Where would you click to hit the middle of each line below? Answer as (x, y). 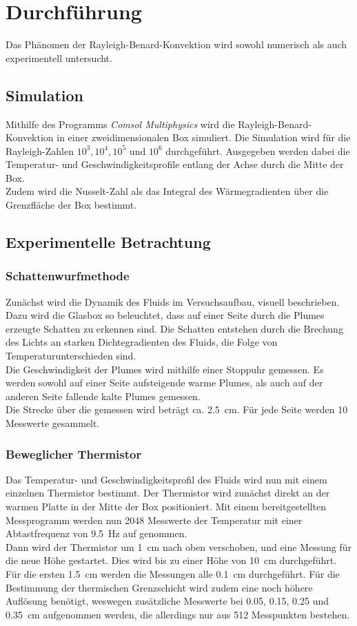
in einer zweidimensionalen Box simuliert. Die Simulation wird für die (204, 137)
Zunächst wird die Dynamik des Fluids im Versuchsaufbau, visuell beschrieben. (173, 301)
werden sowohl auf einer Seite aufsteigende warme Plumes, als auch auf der (164, 383)
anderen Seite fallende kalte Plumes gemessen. (103, 396)
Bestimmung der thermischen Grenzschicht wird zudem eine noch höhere (159, 587)
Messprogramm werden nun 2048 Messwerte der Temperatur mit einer (154, 520)
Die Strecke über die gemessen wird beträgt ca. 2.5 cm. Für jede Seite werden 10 (177, 409)
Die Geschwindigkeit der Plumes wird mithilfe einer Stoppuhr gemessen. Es (165, 369)
